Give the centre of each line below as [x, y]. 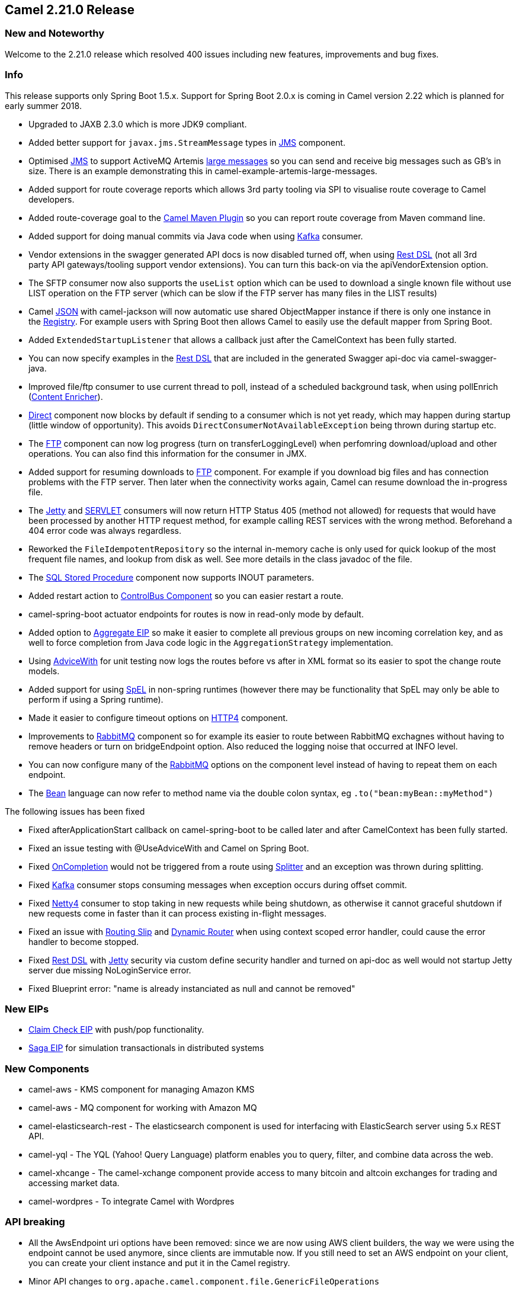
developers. [52, 199]
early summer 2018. [43, 105]
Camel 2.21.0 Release [70, 10]
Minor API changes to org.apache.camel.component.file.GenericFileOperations [204, 1281]
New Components [47, 1069]
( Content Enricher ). [66, 396]
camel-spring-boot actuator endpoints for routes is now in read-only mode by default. [196, 614]
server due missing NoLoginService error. [110, 970]
